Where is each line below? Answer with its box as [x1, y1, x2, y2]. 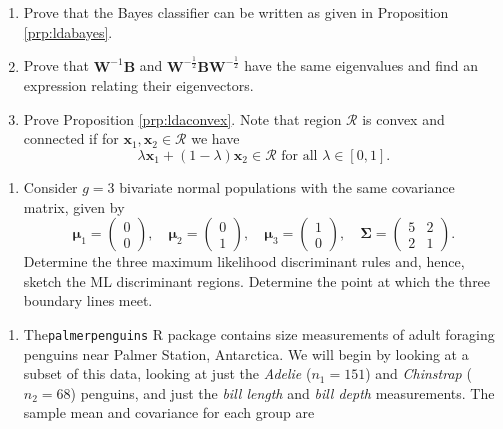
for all [281, 148, 318, 163]
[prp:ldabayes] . [23, 21, 113, 42]
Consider [23, 176, 78, 197]
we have [191, 128, 240, 149]
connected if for [23, 128, 119, 149]
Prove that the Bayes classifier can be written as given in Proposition [23, 2, 449, 22]
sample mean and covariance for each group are [23, 402, 315, 423]
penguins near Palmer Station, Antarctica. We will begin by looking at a [23, 343, 469, 364]
